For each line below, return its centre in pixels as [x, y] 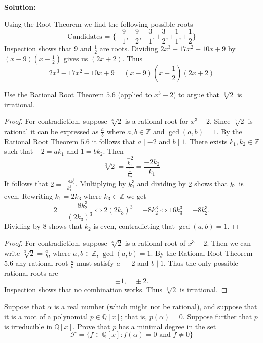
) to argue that [196, 94]
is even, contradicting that [134, 226]
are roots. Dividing [129, 48]
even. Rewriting [28, 196]
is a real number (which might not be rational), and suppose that [156, 306]
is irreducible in [28, 326]
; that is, [134, 316]
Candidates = [89, 37]
